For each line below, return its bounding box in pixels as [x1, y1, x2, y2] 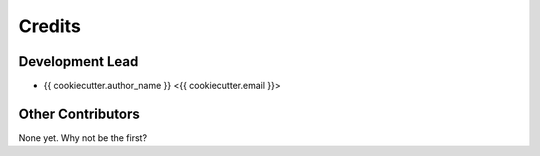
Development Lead [18, 53, 139, 70]
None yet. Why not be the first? [18, 131, 148, 144]
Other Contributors [18, 105, 140, 122]
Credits [18, 15, 82, 37]
